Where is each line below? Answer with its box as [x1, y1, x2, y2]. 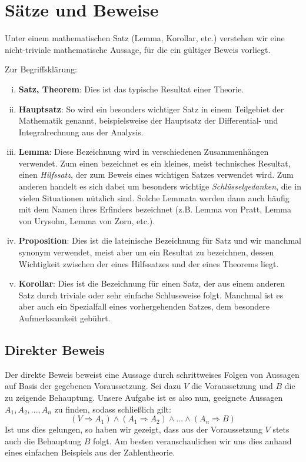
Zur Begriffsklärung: [5, 63, 77, 75]
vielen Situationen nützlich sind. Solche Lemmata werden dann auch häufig [18, 191, 290, 204]
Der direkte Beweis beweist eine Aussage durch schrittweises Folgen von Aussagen [5, 368, 300, 380]
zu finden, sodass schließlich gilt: [54, 403, 171, 415]
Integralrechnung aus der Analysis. [18, 125, 144, 138]
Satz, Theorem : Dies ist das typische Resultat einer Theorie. [18, 82, 244, 95]
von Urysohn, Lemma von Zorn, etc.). [18, 214, 155, 227]
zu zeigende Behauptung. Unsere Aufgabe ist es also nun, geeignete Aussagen [5, 391, 283, 403]
